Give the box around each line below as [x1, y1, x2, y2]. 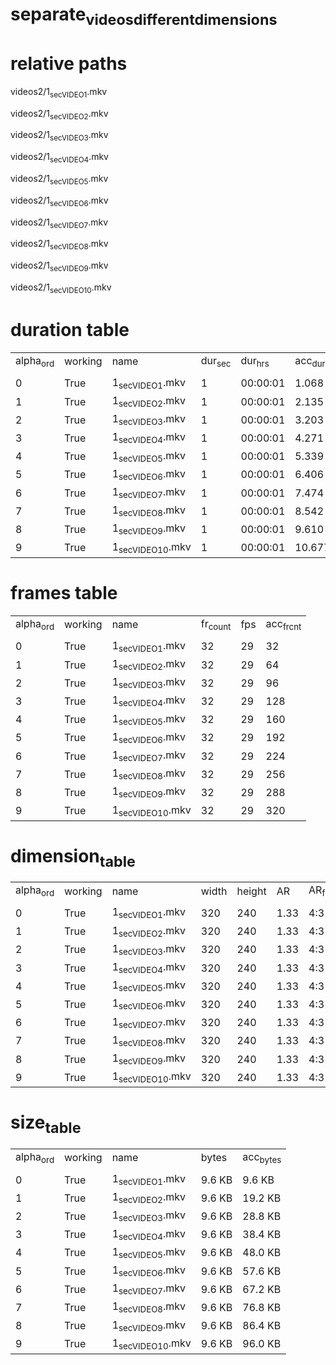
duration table [10, 318, 130, 341]
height [236, 884, 267, 898]
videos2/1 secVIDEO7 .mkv [10, 216, 109, 230]
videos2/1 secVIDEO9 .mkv [10, 259, 109, 273]
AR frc [308, 883, 333, 899]
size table [10, 1111, 82, 1138]
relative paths [10, 52, 128, 75]
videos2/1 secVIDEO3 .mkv [10, 129, 109, 143]
